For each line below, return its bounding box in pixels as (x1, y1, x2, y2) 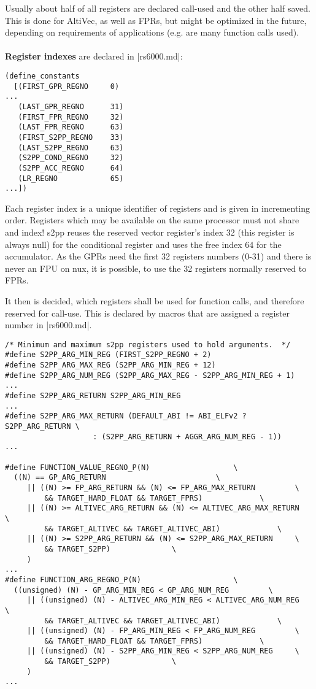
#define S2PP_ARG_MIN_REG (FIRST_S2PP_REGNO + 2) (5, 350, 212, 360)
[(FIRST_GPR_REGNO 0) (13, 82, 120, 91)
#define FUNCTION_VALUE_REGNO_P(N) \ (5, 463, 238, 472)
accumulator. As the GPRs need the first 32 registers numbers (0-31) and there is (5, 250, 312, 263)
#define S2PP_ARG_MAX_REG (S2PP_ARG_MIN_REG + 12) (5, 361, 216, 370)
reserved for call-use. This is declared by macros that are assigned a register (5, 306, 290, 319)
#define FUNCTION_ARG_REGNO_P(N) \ (5, 575, 238, 584)
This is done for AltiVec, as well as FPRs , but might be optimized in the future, (5, 13, 307, 26)
